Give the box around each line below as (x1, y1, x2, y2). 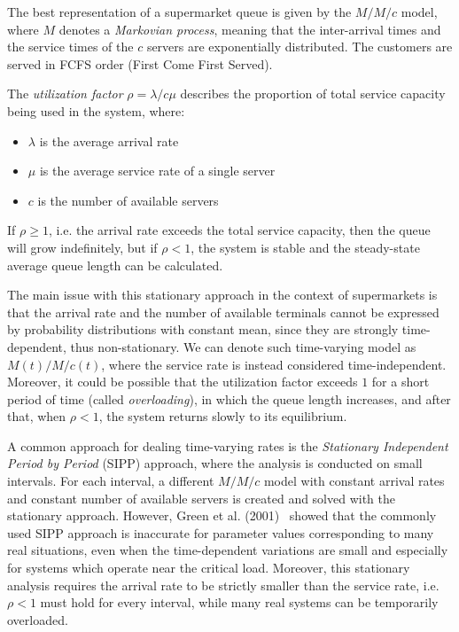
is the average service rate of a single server (39, 161, 276, 180)
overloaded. (7, 610, 68, 628)
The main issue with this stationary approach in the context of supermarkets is (7, 285, 438, 304)
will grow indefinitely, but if (7, 238, 158, 256)
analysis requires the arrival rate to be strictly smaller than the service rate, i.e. (7, 575, 440, 594)
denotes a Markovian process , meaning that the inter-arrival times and (58, 20, 441, 38)
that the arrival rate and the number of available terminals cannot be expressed (7, 302, 440, 321)
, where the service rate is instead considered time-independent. (101, 355, 447, 373)
